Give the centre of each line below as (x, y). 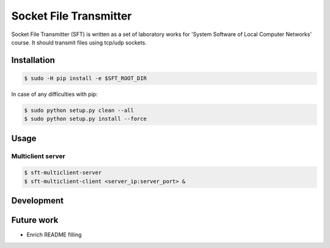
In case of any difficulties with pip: (54, 94)
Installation (33, 60)
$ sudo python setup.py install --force (85, 119)
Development (38, 201)
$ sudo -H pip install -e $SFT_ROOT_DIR (85, 78)
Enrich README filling (54, 235)
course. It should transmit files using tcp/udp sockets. (79, 42)
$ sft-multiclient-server (63, 173)
